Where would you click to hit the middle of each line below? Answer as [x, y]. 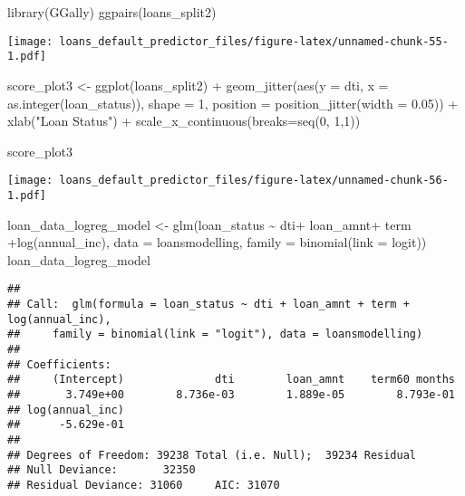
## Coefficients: [59, 364]
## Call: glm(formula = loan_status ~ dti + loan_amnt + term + [208, 305]
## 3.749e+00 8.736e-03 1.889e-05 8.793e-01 [231, 394]
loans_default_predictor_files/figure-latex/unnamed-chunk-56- [254, 181]
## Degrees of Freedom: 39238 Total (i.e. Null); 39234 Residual [212, 455]
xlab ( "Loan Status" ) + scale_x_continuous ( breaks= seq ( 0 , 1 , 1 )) [184, 121]
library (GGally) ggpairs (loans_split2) [112, 12]
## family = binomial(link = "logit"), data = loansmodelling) [215, 334]
